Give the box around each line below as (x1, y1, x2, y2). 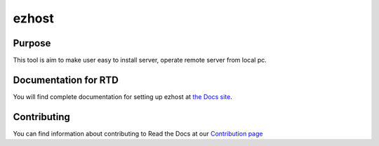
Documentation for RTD (13, 74, 119, 86)
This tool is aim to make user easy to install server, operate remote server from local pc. (13, 56, 267, 65)
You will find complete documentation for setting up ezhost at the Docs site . (13, 92, 233, 101)
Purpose (13, 37, 51, 49)
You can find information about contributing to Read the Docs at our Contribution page (13, 129, 263, 138)
